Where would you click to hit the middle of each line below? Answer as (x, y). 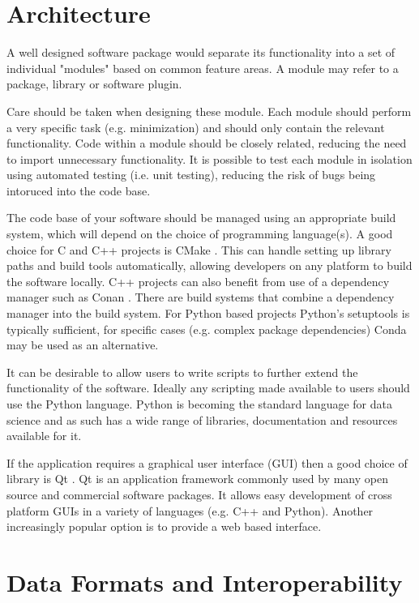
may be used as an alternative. (83, 345)
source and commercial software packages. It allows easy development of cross (199, 494)
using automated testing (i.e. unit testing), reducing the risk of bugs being (191, 175)
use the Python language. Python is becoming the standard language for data (199, 404)
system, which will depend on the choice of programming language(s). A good (200, 234)
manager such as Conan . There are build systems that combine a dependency (201, 297)
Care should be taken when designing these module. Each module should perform (209, 111)
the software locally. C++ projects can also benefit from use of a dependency (198, 281)
